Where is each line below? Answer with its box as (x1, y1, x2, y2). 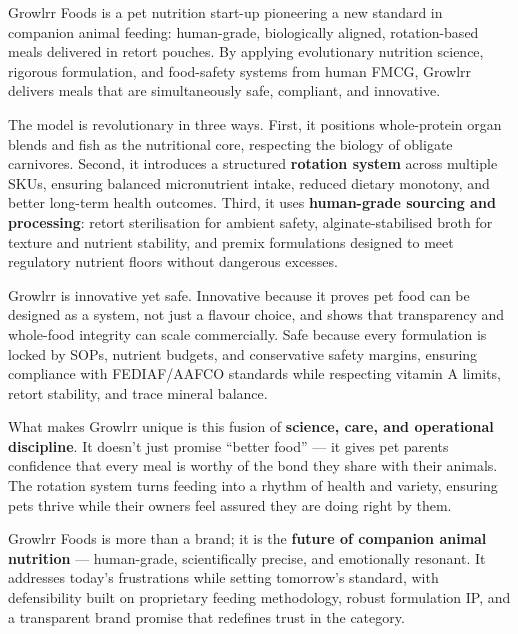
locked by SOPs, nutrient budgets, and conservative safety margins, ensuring (8, 343, 478, 364)
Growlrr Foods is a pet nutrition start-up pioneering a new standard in (8, 2, 443, 22)
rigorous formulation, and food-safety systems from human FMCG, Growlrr (8, 60, 472, 81)
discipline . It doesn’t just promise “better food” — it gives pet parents (8, 435, 449, 456)
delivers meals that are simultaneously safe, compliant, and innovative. (8, 80, 441, 101)
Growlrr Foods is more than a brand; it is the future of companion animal (8, 528, 487, 549)
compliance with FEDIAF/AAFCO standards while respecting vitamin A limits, (8, 363, 501, 384)
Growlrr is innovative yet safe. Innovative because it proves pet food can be (8, 284, 470, 305)
